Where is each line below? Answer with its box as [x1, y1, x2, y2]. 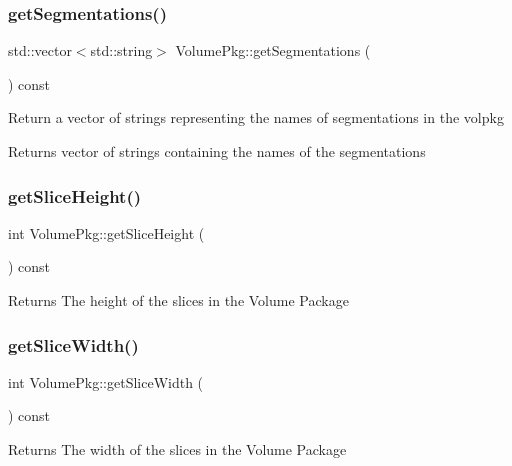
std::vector [8, 40, 72, 61]
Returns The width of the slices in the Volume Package [8, 439, 347, 459]
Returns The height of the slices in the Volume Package [8, 290, 349, 310]
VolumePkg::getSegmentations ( [175, 40, 371, 61]
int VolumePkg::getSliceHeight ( [8, 222, 205, 243]
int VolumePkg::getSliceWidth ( [8, 371, 204, 392]
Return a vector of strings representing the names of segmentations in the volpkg [8, 107, 504, 128]
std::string [90, 40, 153, 61]
